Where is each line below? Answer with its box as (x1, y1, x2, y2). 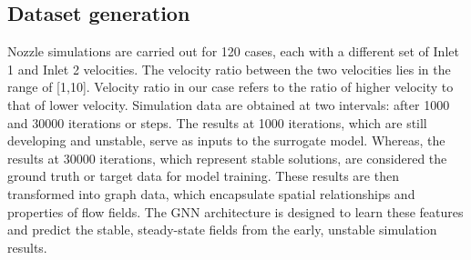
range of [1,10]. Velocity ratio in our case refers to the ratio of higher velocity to (7, 77, 454, 96)
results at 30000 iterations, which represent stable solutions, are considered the (7, 148, 447, 167)
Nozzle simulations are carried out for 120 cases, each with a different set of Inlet (7, 42, 459, 61)
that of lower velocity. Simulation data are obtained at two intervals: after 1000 (7, 95, 450, 114)
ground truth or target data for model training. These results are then (7, 166, 399, 185)
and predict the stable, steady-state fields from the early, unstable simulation (7, 220, 437, 239)
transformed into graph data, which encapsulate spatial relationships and (7, 184, 415, 203)
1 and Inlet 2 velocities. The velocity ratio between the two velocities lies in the (7, 59, 451, 78)
